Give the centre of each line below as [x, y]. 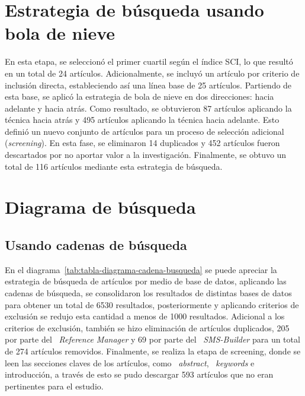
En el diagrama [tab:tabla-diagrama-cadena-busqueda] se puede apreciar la [141, 269]
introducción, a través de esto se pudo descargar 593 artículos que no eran [139, 374]
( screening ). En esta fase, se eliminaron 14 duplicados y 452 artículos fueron [142, 143]
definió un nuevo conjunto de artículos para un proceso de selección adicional [145, 131]
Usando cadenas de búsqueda [96, 245]
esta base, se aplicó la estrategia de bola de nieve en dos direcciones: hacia [139, 96]
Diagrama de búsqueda [100, 207]
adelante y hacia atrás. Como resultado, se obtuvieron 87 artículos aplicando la [148, 108]
